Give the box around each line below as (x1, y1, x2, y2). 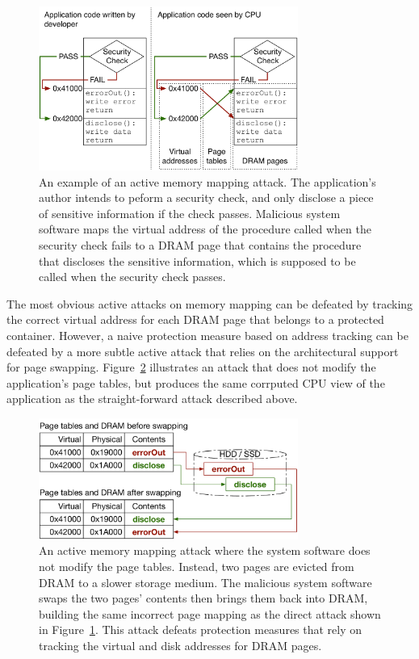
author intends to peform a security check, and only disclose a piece (39, 189, 374, 206)
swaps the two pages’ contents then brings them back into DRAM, (39, 590, 368, 607)
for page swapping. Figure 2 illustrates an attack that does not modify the (6, 359, 376, 376)
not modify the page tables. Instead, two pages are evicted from (39, 558, 354, 575)
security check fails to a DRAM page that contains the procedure (39, 236, 362, 253)
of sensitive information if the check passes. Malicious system (39, 204, 341, 221)
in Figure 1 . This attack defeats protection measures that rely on (39, 621, 362, 638)
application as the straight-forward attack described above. (6, 390, 298, 407)
